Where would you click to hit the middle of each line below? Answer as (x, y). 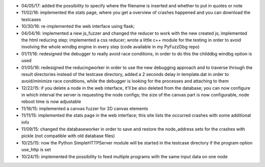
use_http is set (36, 150)
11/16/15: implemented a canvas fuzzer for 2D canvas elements (85, 108)
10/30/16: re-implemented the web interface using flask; (78, 26)
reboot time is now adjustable (51, 102)
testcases (31, 19)
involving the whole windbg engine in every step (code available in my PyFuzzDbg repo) (110, 47)
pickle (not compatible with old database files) (68, 136)
